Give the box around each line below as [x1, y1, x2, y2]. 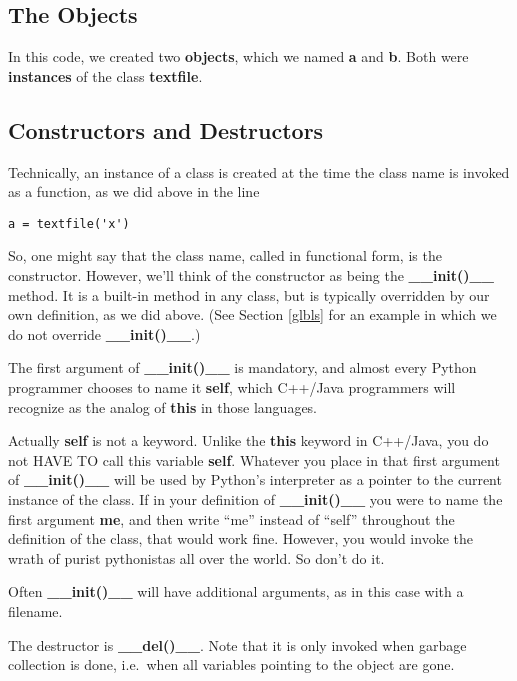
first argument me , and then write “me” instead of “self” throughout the [8, 508, 455, 529]
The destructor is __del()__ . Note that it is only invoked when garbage [8, 634, 467, 655]
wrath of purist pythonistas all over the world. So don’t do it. [8, 547, 385, 568]
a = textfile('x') [8, 216, 130, 231]
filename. [8, 600, 63, 621]
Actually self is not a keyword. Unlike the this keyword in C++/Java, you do [8, 430, 489, 451]
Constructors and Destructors [8, 114, 324, 145]
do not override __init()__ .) [8, 323, 201, 344]
